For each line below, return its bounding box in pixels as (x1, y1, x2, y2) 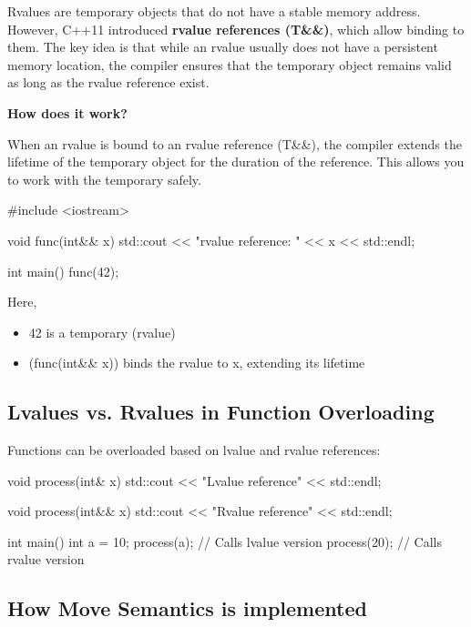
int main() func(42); (7, 261, 119, 280)
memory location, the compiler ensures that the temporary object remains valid (7, 55, 452, 74)
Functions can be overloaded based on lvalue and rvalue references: (7, 440, 381, 460)
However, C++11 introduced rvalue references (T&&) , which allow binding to (7, 19, 465, 38)
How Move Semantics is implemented (7, 594, 367, 622)
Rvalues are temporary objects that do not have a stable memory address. (7, 2, 421, 20)
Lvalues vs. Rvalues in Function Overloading (7, 398, 435, 426)
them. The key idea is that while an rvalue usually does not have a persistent (7, 37, 438, 56)
